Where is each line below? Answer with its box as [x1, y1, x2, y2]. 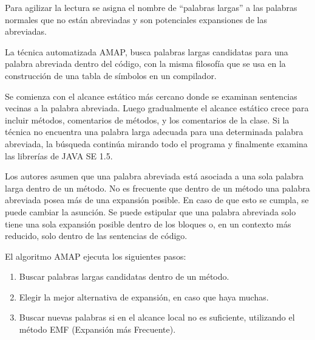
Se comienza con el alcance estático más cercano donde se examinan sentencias [5, 89, 297, 102]
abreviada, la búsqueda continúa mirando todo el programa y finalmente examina [5, 137, 308, 150]
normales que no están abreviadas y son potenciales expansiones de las [5, 13, 267, 26]
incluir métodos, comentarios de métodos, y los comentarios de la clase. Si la [5, 113, 290, 126]
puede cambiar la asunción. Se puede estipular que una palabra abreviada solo [5, 205, 296, 218]
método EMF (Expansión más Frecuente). [19, 323, 176, 336]
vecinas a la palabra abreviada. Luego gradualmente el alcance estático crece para [5, 102, 309, 114]
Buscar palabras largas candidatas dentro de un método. [19, 270, 229, 283]
